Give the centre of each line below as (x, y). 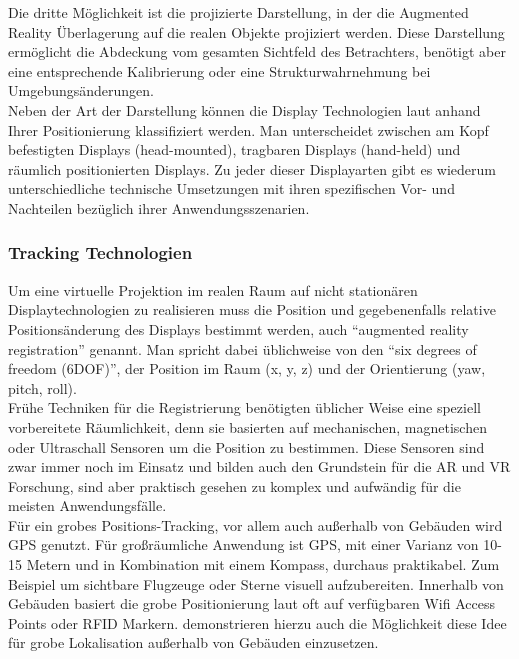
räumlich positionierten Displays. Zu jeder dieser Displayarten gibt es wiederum (252, 168)
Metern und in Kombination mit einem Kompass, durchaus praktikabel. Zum (263, 564)
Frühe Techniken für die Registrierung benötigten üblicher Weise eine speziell (244, 407)
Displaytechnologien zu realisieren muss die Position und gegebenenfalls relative (252, 309)
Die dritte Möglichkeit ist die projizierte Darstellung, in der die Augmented (238, 12)
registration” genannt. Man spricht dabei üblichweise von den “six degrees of (242, 348)
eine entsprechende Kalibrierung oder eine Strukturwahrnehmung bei (219, 70)
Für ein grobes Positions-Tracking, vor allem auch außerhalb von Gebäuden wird (255, 524)
